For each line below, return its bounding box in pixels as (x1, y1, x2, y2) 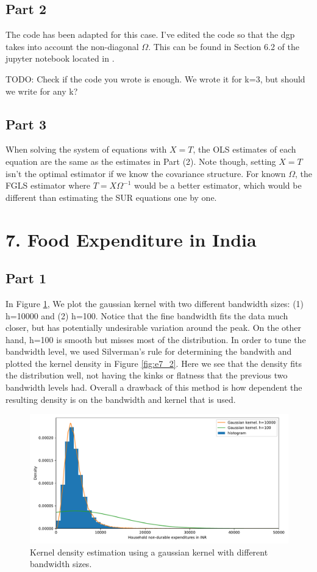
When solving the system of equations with (5, 143, 167, 156)
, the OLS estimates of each (193, 143, 296, 156)
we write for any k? (5, 84, 78, 97)
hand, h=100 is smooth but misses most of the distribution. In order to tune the (5, 333, 306, 346)
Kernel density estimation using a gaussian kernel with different (30, 545, 268, 558)
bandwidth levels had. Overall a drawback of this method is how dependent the (5, 381, 302, 394)
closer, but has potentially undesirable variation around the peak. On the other (5, 321, 302, 334)
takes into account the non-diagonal (5, 40, 139, 52)
